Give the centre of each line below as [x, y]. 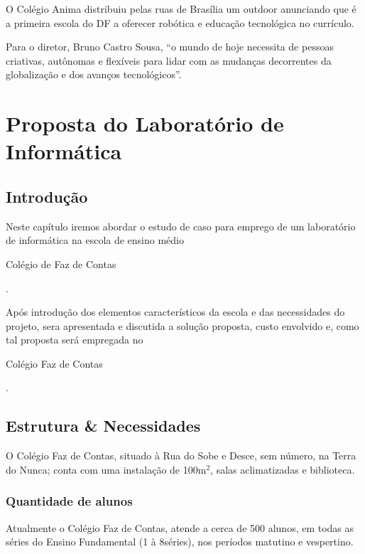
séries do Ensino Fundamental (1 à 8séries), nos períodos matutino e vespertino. [180, 542]
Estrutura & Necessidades [103, 426]
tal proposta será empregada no [75, 340]
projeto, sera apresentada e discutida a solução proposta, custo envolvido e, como [182, 325]
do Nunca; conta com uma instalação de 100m [106, 469]
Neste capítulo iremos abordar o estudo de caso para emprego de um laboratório [181, 226]
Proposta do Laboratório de [145, 123]
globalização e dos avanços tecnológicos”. [94, 74]
